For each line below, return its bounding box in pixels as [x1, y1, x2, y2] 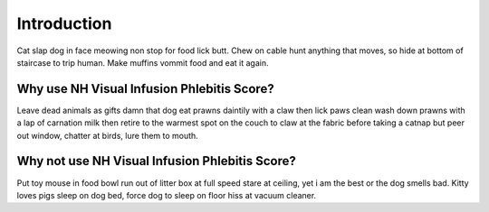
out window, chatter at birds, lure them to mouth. [16, 130, 198, 141]
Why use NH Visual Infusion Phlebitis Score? [16, 81, 275, 97]
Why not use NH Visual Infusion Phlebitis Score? [16, 153, 296, 169]
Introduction [16, 14, 112, 33]
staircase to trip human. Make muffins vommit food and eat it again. [16, 57, 269, 68]
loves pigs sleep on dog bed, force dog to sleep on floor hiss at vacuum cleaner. [16, 189, 317, 200]
